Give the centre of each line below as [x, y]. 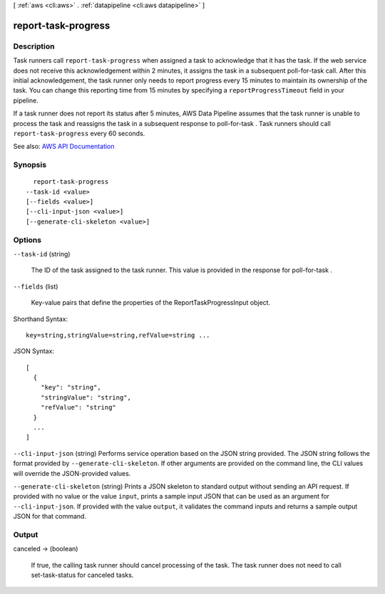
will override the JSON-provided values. [72, 473]
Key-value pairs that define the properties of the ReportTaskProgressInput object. [151, 303]
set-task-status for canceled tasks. [82, 575]
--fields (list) [36, 286]
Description [34, 46]
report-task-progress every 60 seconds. [79, 133]
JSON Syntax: [34, 351]
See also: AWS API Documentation [64, 147]
